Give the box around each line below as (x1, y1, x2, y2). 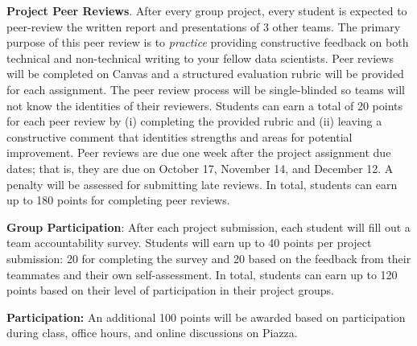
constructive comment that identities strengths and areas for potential (6, 128, 353, 145)
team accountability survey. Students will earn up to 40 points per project (6, 234, 372, 251)
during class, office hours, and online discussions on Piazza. (6, 324, 298, 341)
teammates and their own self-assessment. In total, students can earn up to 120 (6, 266, 398, 282)
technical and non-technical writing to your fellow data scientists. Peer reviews (6, 49, 394, 66)
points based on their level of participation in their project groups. (6, 282, 334, 299)
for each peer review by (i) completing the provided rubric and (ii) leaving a (6, 113, 382, 130)
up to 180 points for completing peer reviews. (6, 192, 230, 208)
